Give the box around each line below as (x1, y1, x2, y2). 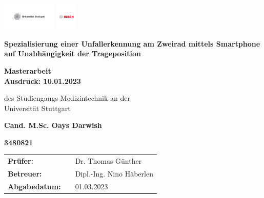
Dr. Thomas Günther (75, 156, 142, 166)
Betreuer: (8, 168, 42, 179)
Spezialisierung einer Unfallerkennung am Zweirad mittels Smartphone (4, 38, 260, 49)
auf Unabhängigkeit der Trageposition (4, 48, 141, 59)
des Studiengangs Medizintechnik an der (4, 93, 130, 103)
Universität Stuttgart (4, 102, 71, 113)
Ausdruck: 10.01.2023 (4, 75, 81, 86)
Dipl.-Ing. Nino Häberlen (75, 168, 153, 179)
